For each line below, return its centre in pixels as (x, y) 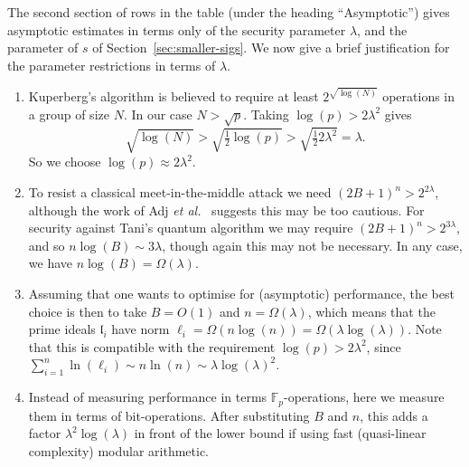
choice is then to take (88, 311)
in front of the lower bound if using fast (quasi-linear (280, 433)
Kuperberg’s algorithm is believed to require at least (174, 96)
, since (384, 346)
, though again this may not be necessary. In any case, (312, 245)
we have (50, 263)
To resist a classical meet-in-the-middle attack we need (180, 192)
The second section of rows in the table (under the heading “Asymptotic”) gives (229, 12)
